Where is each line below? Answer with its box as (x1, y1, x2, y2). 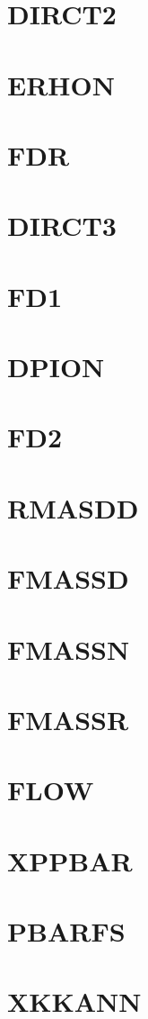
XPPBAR (7, 842, 133, 879)
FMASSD (7, 560, 129, 597)
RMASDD (7, 489, 139, 526)
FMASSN (7, 630, 130, 667)
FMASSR (7, 700, 129, 737)
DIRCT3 (7, 207, 117, 244)
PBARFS (7, 913, 126, 950)
